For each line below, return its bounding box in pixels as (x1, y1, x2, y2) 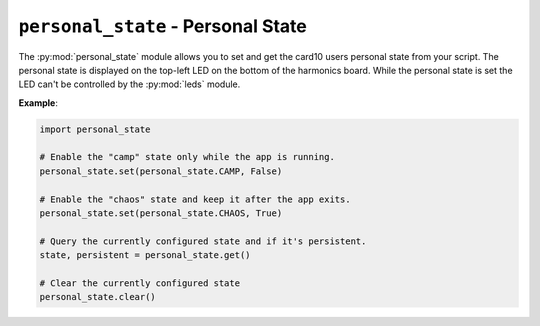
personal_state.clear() (39, 291, 157, 303)
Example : (18, 96, 59, 109)
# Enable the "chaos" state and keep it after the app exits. (39, 193, 351, 205)
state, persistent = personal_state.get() (39, 250, 251, 261)
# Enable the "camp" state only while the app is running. (39, 151, 335, 163)
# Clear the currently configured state (39, 278, 240, 289)
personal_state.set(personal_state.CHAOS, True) (39, 208, 283, 219)
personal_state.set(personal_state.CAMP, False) (39, 165, 283, 177)
